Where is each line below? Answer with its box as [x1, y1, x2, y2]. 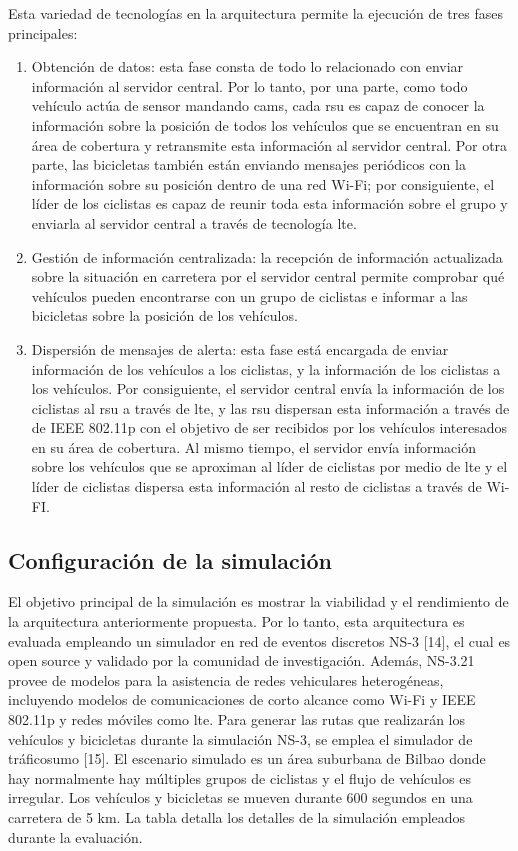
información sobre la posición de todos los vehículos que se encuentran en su [31, 114, 499, 135]
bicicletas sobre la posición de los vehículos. [31, 305, 298, 326]
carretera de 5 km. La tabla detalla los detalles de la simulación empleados [8, 806, 466, 827]
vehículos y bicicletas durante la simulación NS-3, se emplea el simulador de [8, 728, 473, 749]
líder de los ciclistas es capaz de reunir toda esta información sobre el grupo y [31, 193, 508, 214]
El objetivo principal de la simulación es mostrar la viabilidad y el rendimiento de [8, 591, 509, 612]
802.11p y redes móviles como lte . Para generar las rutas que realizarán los [8, 709, 465, 730]
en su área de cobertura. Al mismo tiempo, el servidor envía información [31, 436, 476, 457]
